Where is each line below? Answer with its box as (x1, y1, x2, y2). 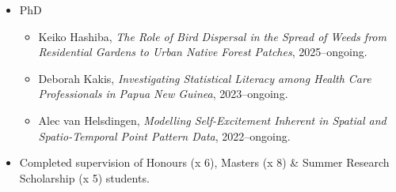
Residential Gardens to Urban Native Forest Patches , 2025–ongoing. (38, 43, 367, 60)
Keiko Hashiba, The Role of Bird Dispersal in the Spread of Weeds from (38, 28, 386, 44)
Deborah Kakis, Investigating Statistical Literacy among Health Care (38, 70, 371, 86)
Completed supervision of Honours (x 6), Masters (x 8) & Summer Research (19, 154, 390, 171)
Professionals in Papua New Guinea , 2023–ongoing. (38, 85, 288, 102)
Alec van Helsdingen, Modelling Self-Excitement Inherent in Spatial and (38, 111, 386, 128)
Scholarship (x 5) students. (19, 169, 150, 186)
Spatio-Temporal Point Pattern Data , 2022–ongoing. (38, 127, 291, 144)
